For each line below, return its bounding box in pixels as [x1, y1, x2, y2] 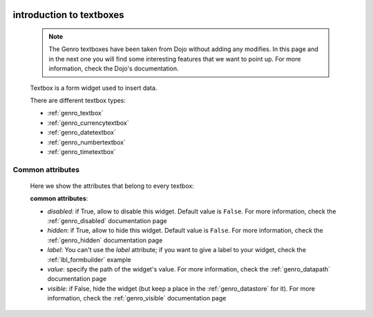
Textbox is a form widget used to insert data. [30, 84, 157, 92]
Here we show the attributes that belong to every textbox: [30, 182, 195, 190]
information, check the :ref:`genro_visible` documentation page [47, 294, 227, 302]
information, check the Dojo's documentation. [48, 64, 179, 73]
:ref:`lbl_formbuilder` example [47, 256, 131, 264]
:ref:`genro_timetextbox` [47, 147, 116, 155]
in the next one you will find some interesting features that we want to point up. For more [48, 55, 301, 63]
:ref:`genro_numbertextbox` [47, 138, 126, 146]
